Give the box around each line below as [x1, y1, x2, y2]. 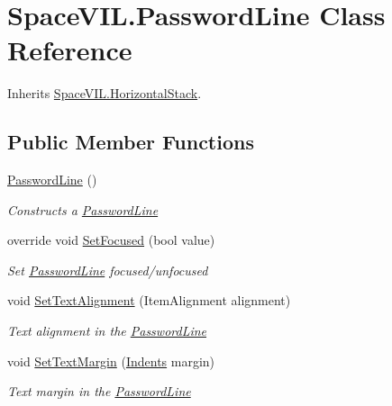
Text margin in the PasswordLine [7, 382, 191, 401]
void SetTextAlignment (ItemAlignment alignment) [7, 291, 291, 310]
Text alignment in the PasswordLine [7, 321, 207, 340]
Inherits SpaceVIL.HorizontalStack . [7, 84, 202, 103]
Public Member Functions [7, 128, 254, 156]
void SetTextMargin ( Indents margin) [7, 351, 215, 370]
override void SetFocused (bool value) [7, 230, 215, 249]
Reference [7, 32, 132, 68]
